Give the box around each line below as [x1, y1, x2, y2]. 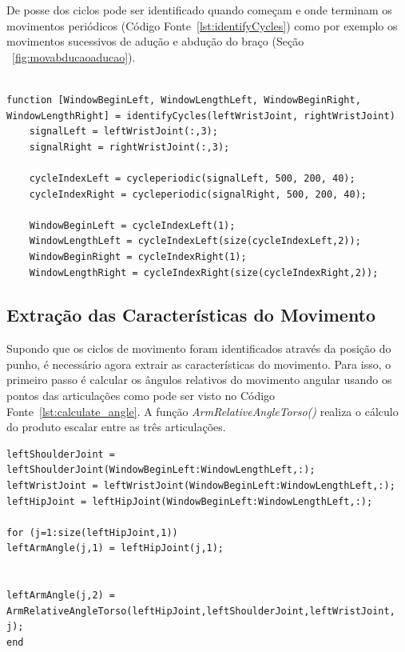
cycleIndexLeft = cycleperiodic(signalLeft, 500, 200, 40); [29, 172, 355, 184]
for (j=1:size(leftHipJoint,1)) [6, 526, 178, 538]
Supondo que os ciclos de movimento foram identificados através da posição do [6, 340, 391, 357]
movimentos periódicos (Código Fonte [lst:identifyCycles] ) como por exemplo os [6, 17, 398, 34]
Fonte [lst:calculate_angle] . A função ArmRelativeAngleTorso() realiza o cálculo [6, 402, 399, 419]
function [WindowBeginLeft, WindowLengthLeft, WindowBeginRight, [6, 94, 361, 106]
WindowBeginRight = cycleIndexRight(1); [29, 250, 247, 262]
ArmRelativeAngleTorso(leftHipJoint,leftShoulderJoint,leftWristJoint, [6, 605, 395, 617]
